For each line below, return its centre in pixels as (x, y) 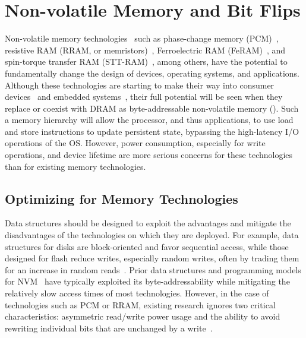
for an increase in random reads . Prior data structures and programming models (153, 269)
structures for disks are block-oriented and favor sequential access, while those (147, 246)
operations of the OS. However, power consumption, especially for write (135, 143)
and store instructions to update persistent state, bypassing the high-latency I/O (152, 131)
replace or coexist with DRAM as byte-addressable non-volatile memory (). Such (152, 108)
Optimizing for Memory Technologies (122, 198)
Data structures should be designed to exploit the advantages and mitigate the (148, 223)
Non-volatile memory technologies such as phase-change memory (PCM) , (142, 38)
